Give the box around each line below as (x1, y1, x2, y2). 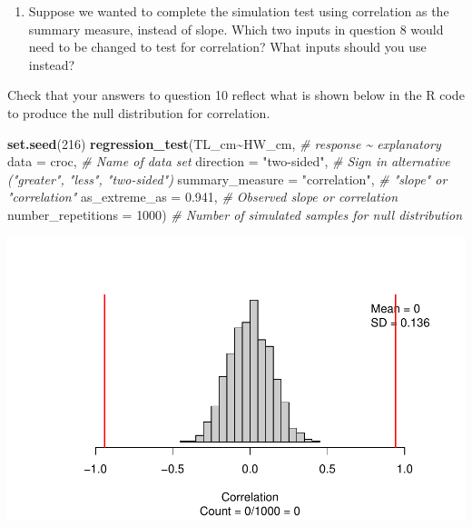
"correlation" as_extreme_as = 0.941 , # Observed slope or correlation (7, 187, 398, 206)
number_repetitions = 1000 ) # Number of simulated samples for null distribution (7, 204, 463, 224)
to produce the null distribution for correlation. (7, 103, 270, 122)
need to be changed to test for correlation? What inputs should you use (28, 37, 427, 56)
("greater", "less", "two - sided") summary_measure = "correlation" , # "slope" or (7, 169, 447, 188)
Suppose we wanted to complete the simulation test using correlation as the (28, 2, 449, 20)
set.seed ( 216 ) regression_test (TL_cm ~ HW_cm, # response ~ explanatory (7, 134, 441, 153)
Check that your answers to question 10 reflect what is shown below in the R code (7, 85, 465, 104)
